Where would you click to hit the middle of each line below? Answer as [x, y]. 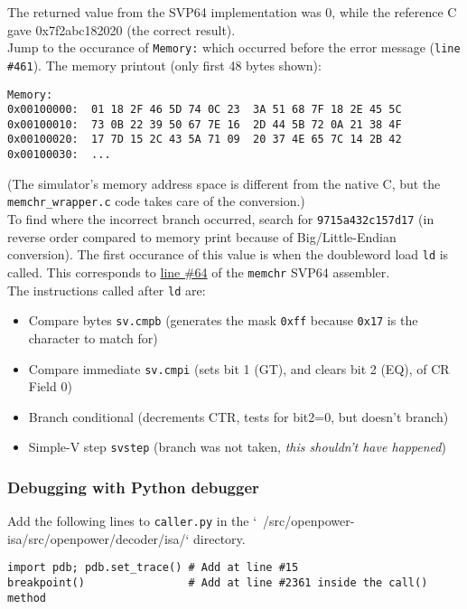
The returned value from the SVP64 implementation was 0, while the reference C [232, 12]
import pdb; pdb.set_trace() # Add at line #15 [153, 568]
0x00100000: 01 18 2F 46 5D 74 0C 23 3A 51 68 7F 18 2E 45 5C [205, 110]
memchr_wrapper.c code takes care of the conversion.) [156, 201]
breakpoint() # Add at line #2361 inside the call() [218, 583]
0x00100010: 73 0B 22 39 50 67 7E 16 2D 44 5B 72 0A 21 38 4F [205, 124]
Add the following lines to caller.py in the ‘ [132, 521]
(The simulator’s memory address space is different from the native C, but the [224, 183]
